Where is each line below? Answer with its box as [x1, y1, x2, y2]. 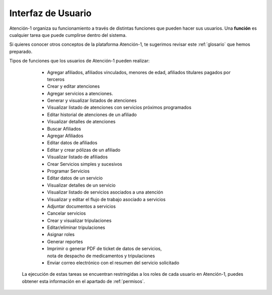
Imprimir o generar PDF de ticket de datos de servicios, [47, 246, 162, 252]
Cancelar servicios [47, 210, 86, 216]
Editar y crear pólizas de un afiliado [47, 147, 121, 153]
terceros [47, 76, 65, 82]
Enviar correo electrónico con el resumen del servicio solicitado [47, 260, 180, 266]
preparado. [9, 48, 33, 54]
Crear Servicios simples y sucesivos [47, 161, 122, 167]
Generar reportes [47, 239, 83, 245]
